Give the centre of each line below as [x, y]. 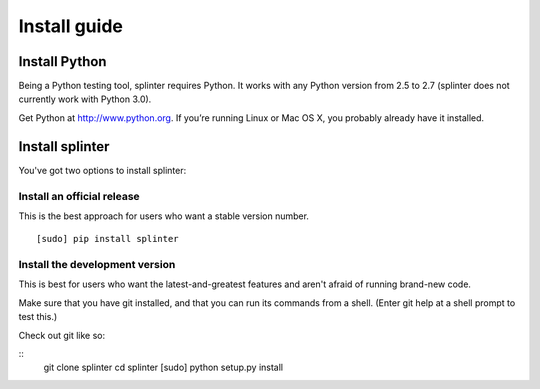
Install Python [62, 61]
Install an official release [79, 196]
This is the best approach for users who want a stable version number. [164, 216]
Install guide [71, 26]
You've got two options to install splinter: [102, 170]
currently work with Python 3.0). [85, 99]
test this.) [38, 317]
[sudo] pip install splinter [107, 239]
